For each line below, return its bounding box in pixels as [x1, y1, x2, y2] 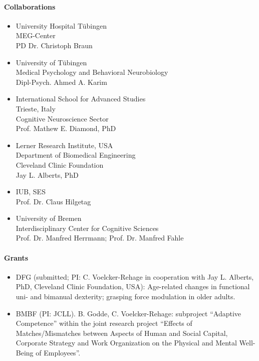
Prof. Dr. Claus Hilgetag [16, 196, 91, 206]
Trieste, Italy [16, 103, 56, 113]
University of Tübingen [16, 57, 87, 67]
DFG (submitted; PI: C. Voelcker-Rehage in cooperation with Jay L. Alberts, [16, 271, 254, 282]
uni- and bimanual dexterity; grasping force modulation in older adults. [16, 291, 235, 302]
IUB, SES [16, 186, 46, 197]
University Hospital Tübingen [16, 20, 107, 31]
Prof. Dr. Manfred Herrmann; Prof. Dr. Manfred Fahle [16, 232, 184, 243]
